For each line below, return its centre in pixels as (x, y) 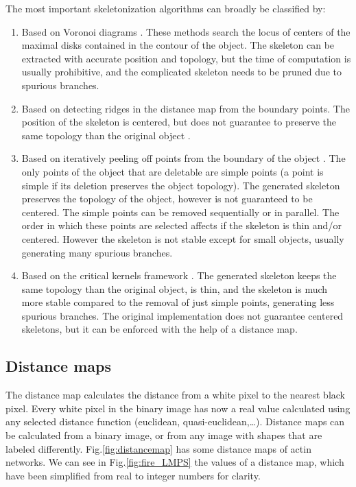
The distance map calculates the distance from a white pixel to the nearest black (175, 395)
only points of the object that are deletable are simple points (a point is (173, 171)
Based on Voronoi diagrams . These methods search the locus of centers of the (186, 31)
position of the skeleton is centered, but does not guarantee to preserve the (179, 122)
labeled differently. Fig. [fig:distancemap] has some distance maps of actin (158, 448)
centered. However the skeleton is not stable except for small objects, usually (183, 238)
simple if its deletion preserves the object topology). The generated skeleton (181, 185)
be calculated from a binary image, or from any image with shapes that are (164, 435)
